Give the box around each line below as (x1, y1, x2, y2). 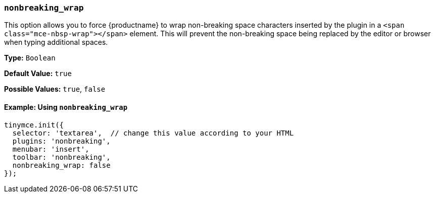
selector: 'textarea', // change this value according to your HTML (12, 128, 294, 137)
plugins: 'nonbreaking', (12, 137, 111, 145)
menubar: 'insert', (12, 145, 89, 153)
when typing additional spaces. (4, 38, 108, 47)
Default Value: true (4, 69, 72, 78)
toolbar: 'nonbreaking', (12, 153, 111, 161)
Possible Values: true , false (4, 85, 106, 94)
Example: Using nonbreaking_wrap (4, 102, 128, 111)
